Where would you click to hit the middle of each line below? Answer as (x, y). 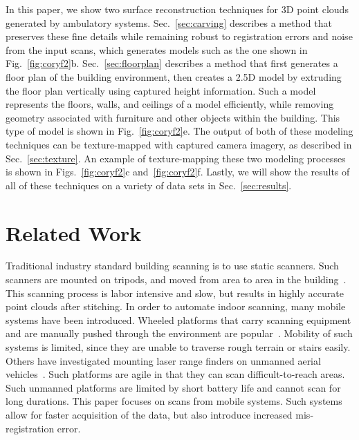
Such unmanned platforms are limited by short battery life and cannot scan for (173, 387)
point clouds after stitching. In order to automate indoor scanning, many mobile (176, 306)
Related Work (74, 232)
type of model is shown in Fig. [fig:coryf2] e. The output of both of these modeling (179, 131)
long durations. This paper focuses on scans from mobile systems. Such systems (174, 401)
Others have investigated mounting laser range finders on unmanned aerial (163, 360)
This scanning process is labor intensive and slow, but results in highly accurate (175, 293)
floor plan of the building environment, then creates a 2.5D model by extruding (174, 76)
